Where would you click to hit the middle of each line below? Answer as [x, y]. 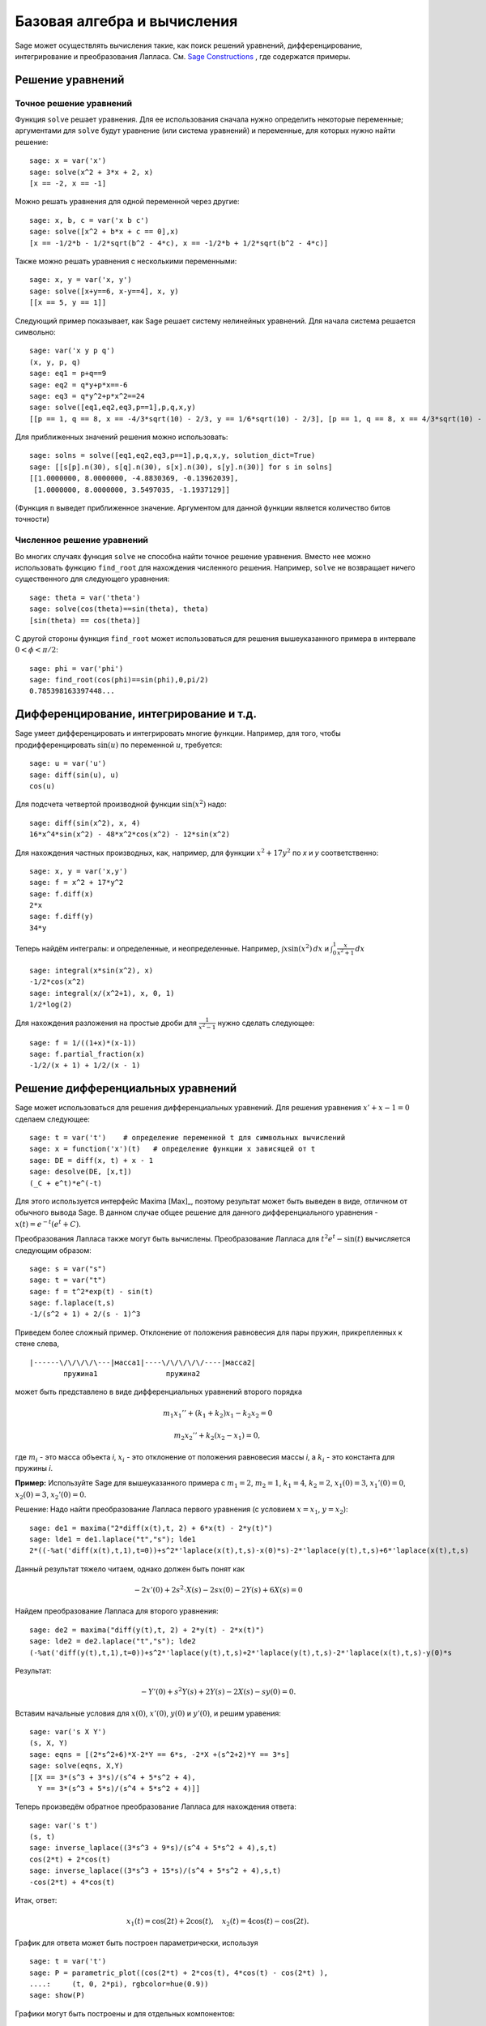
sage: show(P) [57, 1995]
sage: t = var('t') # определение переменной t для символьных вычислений [188, 1137]
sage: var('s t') [64, 1825]
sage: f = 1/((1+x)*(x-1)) [83, 1043]
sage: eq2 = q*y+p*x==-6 [79, 385]
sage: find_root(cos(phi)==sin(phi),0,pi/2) [119, 680]
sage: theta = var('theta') [85, 597]
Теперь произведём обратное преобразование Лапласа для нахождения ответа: [156, 1806]
